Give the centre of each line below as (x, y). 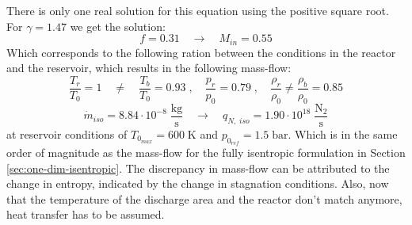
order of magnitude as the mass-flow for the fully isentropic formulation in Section (206, 152)
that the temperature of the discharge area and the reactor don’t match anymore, (204, 198)
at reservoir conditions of (67, 133)
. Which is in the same (343, 133)
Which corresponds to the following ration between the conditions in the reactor (201, 52)
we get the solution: (118, 26)
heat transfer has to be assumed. (86, 214)
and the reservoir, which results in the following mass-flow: (149, 68)
